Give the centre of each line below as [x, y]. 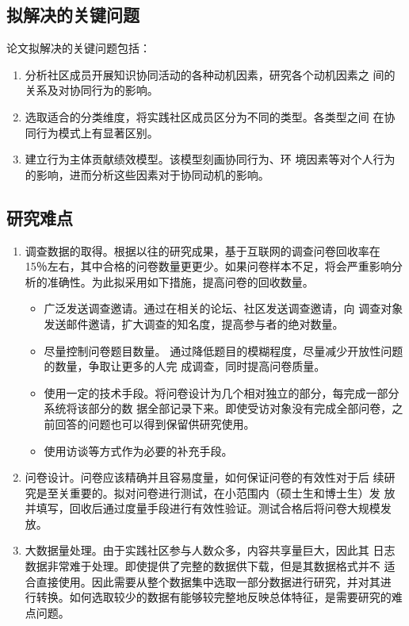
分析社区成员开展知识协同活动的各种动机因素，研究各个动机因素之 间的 [210, 74]
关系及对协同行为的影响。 [92, 90]
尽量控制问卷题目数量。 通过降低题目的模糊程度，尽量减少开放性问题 [224, 350]
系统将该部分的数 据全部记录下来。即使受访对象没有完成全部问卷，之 [224, 408]
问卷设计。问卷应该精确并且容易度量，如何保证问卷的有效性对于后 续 [204, 477]
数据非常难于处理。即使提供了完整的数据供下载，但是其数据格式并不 [203, 566]
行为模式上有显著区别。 [97, 132]
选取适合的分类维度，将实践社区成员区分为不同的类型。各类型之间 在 [204, 116]
